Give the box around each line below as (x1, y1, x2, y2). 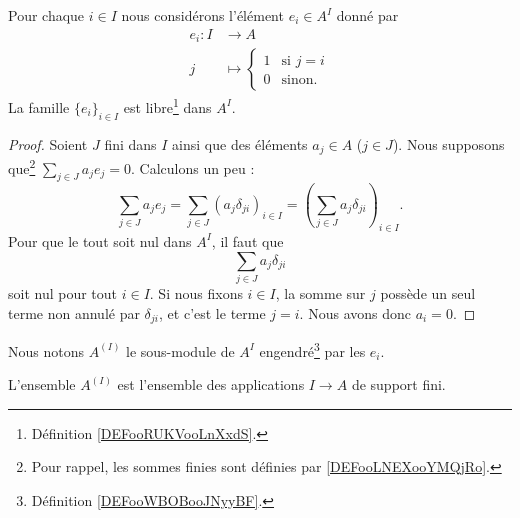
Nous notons (8, 340, 84, 361)
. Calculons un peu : (130, 157, 255, 178)
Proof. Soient (8, 133, 88, 154)
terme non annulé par (8, 302, 140, 323)
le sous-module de (126, 340, 235, 361)
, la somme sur (275, 282, 366, 303)
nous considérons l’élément (121, 5, 284, 25)
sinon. (281, 73, 318, 88)
